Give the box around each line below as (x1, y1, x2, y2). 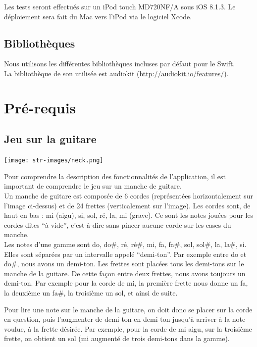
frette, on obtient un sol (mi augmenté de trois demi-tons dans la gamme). (4, 333, 230, 344)
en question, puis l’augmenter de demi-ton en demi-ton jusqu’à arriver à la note (4, 314, 246, 324)
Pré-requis (4, 97, 76, 117)
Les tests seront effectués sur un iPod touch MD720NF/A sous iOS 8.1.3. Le (4, 1, 236, 11)
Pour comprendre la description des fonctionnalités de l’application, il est (4, 171, 226, 181)
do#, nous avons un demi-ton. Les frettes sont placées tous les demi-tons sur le (4, 258, 244, 269)
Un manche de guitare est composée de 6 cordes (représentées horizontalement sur (4, 191, 254, 200)
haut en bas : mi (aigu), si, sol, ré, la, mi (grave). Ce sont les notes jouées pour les (4, 210, 254, 220)
